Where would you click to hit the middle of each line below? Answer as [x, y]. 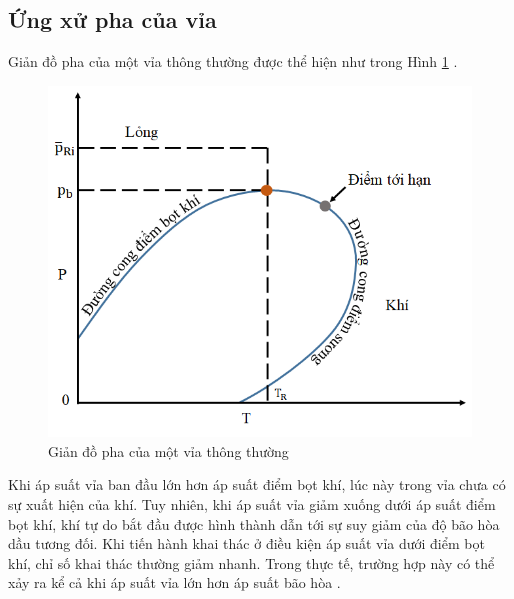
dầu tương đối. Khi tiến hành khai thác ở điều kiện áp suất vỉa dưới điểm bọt [246, 543]
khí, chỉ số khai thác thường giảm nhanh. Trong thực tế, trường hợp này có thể [251, 562]
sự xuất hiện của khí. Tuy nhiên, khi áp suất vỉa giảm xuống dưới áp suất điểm [252, 503]
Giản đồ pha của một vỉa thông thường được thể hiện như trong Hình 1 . [233, 61]
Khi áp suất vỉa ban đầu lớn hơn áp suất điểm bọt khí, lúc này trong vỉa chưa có [257, 484]
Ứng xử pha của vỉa [112, 19]
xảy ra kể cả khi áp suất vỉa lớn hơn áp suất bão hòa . [174, 582]
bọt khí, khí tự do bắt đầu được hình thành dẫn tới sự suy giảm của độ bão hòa [254, 523]
